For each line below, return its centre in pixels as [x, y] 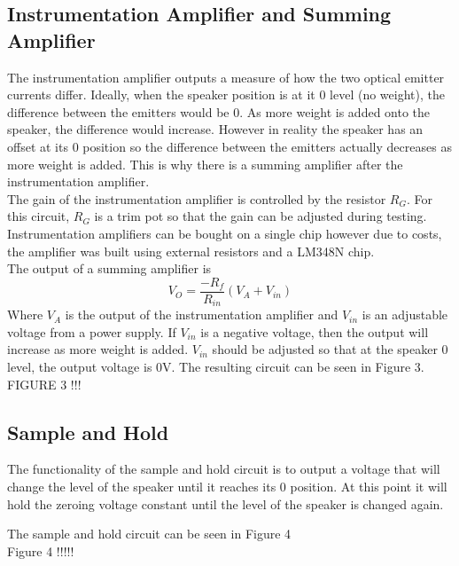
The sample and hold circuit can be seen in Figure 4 [149, 534]
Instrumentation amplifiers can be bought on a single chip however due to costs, [225, 233]
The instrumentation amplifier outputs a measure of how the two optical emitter [226, 77]
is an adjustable [405, 314]
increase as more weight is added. [98, 349]
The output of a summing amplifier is [109, 268]
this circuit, [39, 216]
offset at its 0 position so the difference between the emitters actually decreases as [229, 146]
